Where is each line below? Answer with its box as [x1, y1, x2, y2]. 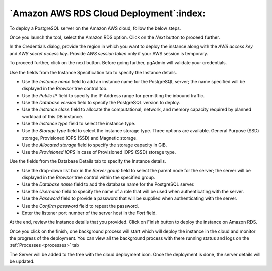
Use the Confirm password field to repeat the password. [22, 202, 139, 209]
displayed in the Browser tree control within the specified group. [22, 174, 156, 180]
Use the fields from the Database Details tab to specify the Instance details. [9, 158, 166, 164]
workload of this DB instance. [22, 113, 83, 119]
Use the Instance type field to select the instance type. [22, 121, 136, 127]
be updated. [9, 258, 35, 264]
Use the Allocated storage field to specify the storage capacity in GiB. [22, 142, 167, 148]
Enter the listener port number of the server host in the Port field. [22, 210, 157, 216]
